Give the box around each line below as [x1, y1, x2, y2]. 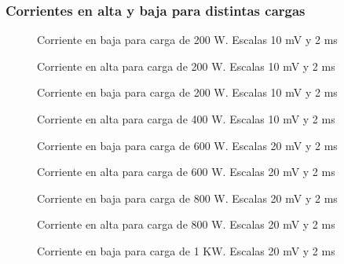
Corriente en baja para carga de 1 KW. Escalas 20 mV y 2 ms [37, 242, 335, 258]
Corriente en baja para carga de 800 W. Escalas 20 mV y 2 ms [37, 189, 338, 206]
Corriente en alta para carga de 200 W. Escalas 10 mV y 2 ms [37, 57, 335, 74]
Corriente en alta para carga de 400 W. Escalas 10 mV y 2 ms [37, 111, 335, 126]
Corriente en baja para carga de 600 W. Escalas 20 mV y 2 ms [37, 137, 338, 153]
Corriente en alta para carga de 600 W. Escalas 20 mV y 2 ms [37, 163, 335, 180]
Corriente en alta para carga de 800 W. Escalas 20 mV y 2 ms [37, 216, 335, 233]
